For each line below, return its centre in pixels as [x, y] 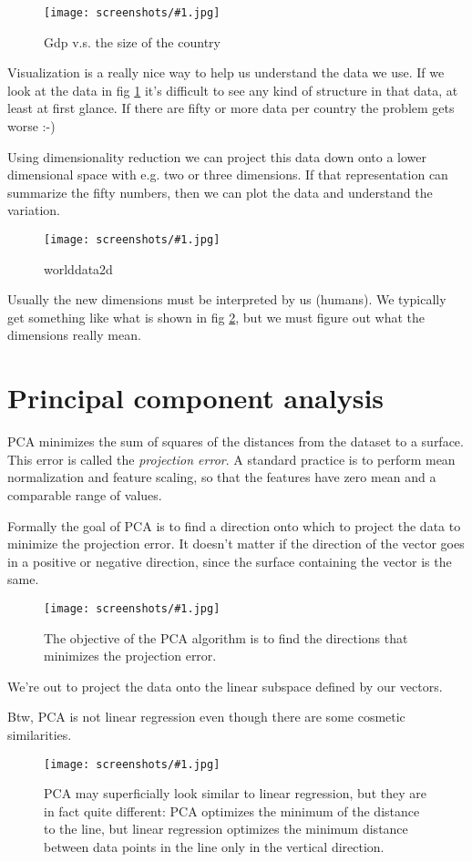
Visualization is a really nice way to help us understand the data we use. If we [226, 72]
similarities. [40, 734]
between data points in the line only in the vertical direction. [214, 846]
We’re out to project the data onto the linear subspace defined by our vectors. [225, 686]
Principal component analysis [196, 398]
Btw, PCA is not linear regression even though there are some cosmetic [206, 717]
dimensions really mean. [74, 335]
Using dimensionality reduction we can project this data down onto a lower [217, 156]
